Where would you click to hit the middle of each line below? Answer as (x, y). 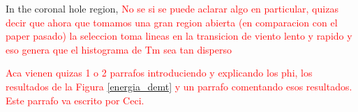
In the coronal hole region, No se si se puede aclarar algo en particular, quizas (172, 8)
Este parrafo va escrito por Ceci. (75, 100)
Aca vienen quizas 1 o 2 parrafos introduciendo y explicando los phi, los (159, 73)
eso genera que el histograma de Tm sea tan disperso (119, 49)
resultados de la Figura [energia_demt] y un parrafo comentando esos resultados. (179, 86)
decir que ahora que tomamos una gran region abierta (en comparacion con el (172, 22)
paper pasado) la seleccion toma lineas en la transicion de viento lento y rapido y (179, 36)
